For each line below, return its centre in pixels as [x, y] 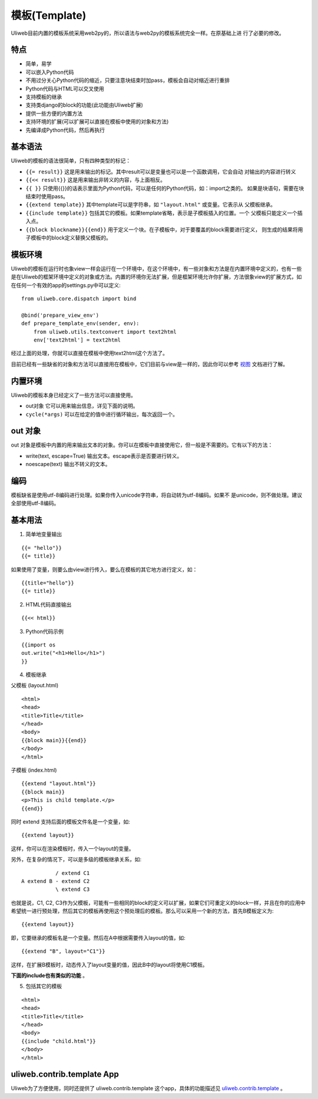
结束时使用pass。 [47, 196]
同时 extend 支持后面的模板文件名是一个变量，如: [71, 821]
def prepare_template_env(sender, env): [80, 324]
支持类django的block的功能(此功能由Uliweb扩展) [85, 105]
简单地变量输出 [44, 534]
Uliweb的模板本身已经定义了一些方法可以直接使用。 [74, 395]
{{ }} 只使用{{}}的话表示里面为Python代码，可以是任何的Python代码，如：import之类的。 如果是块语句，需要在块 [165, 188]
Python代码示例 [45, 631]
